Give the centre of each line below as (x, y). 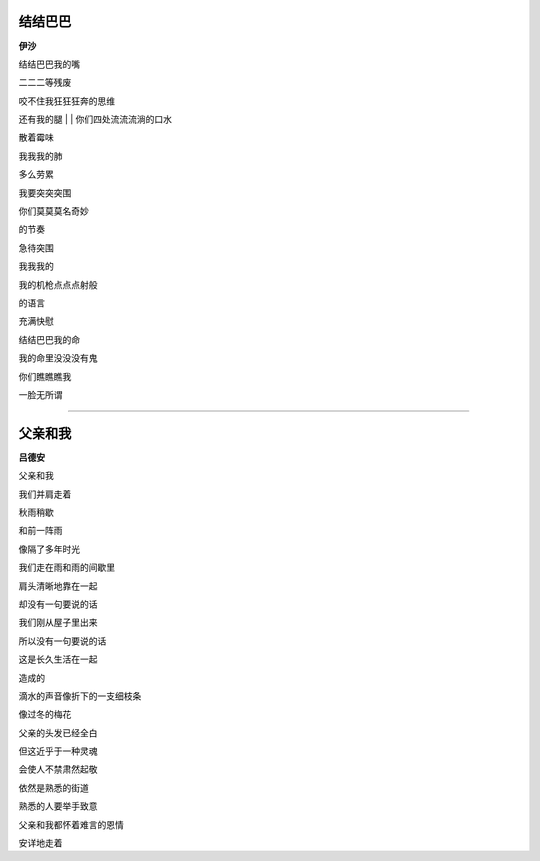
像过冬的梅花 (45, 714)
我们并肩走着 (45, 494)
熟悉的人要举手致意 (58, 806)
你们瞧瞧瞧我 (45, 376)
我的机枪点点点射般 (58, 284)
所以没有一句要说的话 (62, 641)
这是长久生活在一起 (58, 659)
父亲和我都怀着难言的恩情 (71, 824)
